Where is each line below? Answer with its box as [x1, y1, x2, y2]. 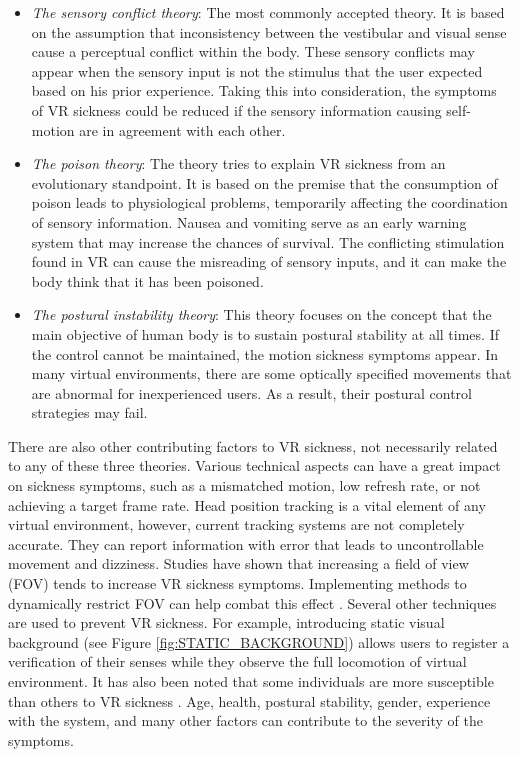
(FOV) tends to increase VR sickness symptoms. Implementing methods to [8, 573, 467, 594]
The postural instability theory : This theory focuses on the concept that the [31, 304, 492, 325]
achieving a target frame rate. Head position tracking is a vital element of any [8, 494, 486, 515]
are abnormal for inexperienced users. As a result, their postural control [31, 382, 472, 403]
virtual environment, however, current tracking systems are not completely [8, 514, 465, 535]
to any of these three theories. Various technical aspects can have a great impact [8, 455, 501, 476]
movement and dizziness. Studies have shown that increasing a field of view [8, 553, 469, 574]
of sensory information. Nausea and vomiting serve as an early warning [31, 211, 467, 232]
